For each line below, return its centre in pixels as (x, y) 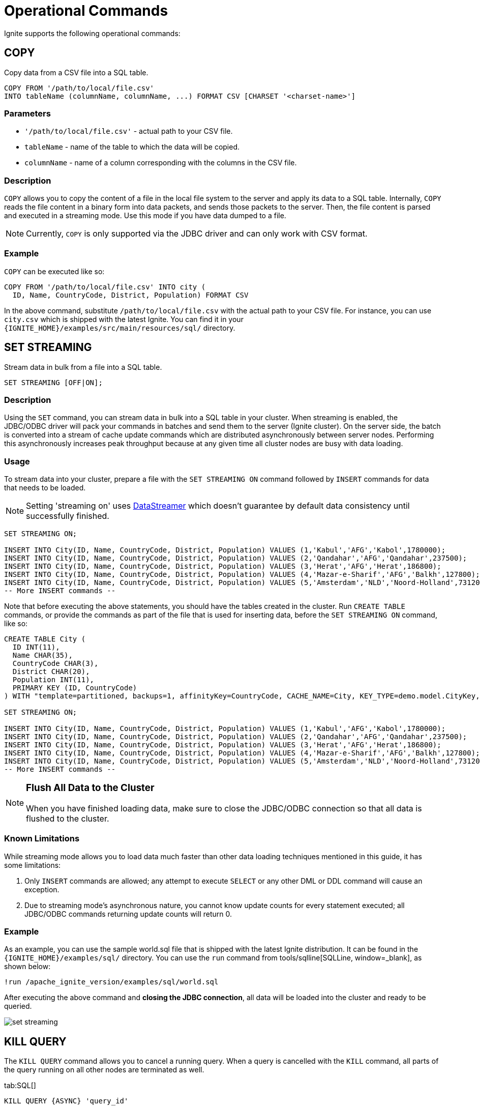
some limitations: (33, 865)
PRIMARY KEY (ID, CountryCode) (75, 688)
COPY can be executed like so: (54, 271)
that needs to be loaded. (45, 488)
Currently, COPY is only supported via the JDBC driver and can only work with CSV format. (197, 234)
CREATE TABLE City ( (45, 639)
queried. (18, 1006)
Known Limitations (42, 839)
